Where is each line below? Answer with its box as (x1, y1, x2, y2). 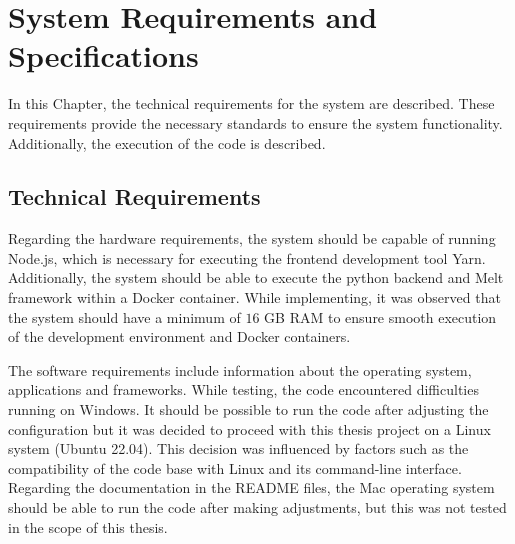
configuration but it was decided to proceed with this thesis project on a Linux (8, 418, 491, 439)
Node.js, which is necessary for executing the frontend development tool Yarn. (8, 247, 486, 268)
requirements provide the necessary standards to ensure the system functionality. (8, 112, 503, 133)
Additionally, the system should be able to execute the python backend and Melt (8, 267, 504, 288)
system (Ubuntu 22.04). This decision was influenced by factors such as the (8, 438, 469, 459)
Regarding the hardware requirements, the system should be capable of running (8, 228, 496, 249)
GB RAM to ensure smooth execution (264, 306, 497, 327)
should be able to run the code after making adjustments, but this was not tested (8, 497, 507, 518)
